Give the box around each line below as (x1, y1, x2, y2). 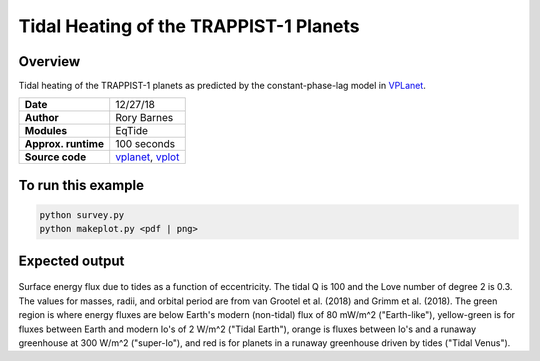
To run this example (18, 176, 145, 194)
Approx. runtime (24, 137, 105, 151)
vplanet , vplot (115, 150, 180, 164)
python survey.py (39, 210, 125, 221)
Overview (18, 53, 81, 70)
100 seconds (115, 137, 176, 151)
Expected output (18, 252, 125, 269)
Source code (24, 150, 87, 164)
